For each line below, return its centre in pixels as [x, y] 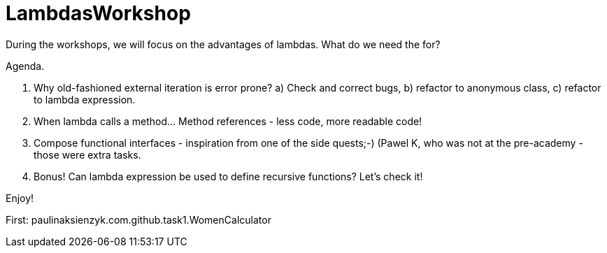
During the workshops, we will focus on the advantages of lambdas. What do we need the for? [223, 44]
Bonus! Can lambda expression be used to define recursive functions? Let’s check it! [228, 176]
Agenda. [25, 66]
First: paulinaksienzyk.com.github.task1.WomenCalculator [138, 219]
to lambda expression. [85, 99]
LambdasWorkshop [98, 13]
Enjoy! [20, 198]
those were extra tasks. [87, 154]
